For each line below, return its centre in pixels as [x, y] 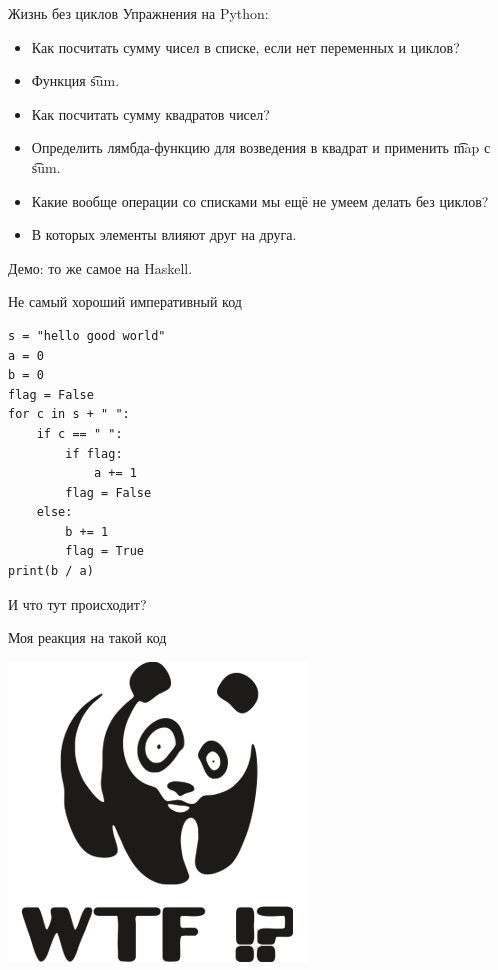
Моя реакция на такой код [87, 637]
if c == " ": [79, 433]
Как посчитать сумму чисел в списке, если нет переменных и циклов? [245, 46]
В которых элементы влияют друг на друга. [164, 234]
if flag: [94, 453]
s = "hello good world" [87, 335]
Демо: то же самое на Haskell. [100, 267]
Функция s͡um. [75, 80]
